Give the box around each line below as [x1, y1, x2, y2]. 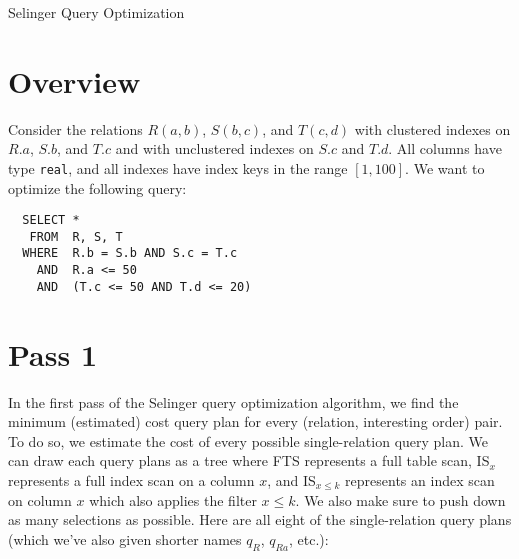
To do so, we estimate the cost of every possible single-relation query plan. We [8, 430, 489, 451]
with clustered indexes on [354, 118, 511, 139]
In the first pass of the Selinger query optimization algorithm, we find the [8, 391, 459, 412]
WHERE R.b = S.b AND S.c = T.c [22, 246, 238, 261]
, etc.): [288, 528, 329, 549]
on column [8, 489, 72, 510]
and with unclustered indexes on [115, 138, 314, 159]
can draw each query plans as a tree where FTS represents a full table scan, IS [8, 450, 490, 471]
